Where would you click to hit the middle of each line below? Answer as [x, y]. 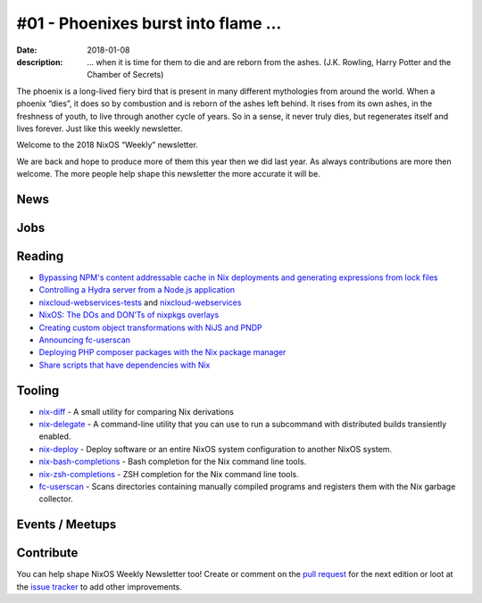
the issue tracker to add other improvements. [100, 586]
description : [40, 62]
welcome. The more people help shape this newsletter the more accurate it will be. [168, 174]
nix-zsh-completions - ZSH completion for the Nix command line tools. [169, 474]
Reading [40, 256]
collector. [56, 499]
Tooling [38, 390]
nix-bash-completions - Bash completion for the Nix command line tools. [173, 462]
